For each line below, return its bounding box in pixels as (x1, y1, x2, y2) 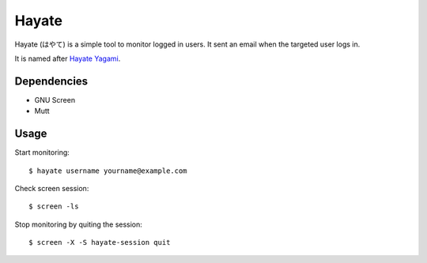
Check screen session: (14, 183, 89, 193)
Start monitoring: (14, 148, 70, 157)
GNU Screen (34, 95, 75, 104)
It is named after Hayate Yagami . (14, 54, 121, 63)
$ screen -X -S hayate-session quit (28, 238, 171, 247)
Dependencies (14, 74, 89, 88)
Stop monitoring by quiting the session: (14, 220, 142, 229)
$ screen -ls (28, 202, 79, 211)
